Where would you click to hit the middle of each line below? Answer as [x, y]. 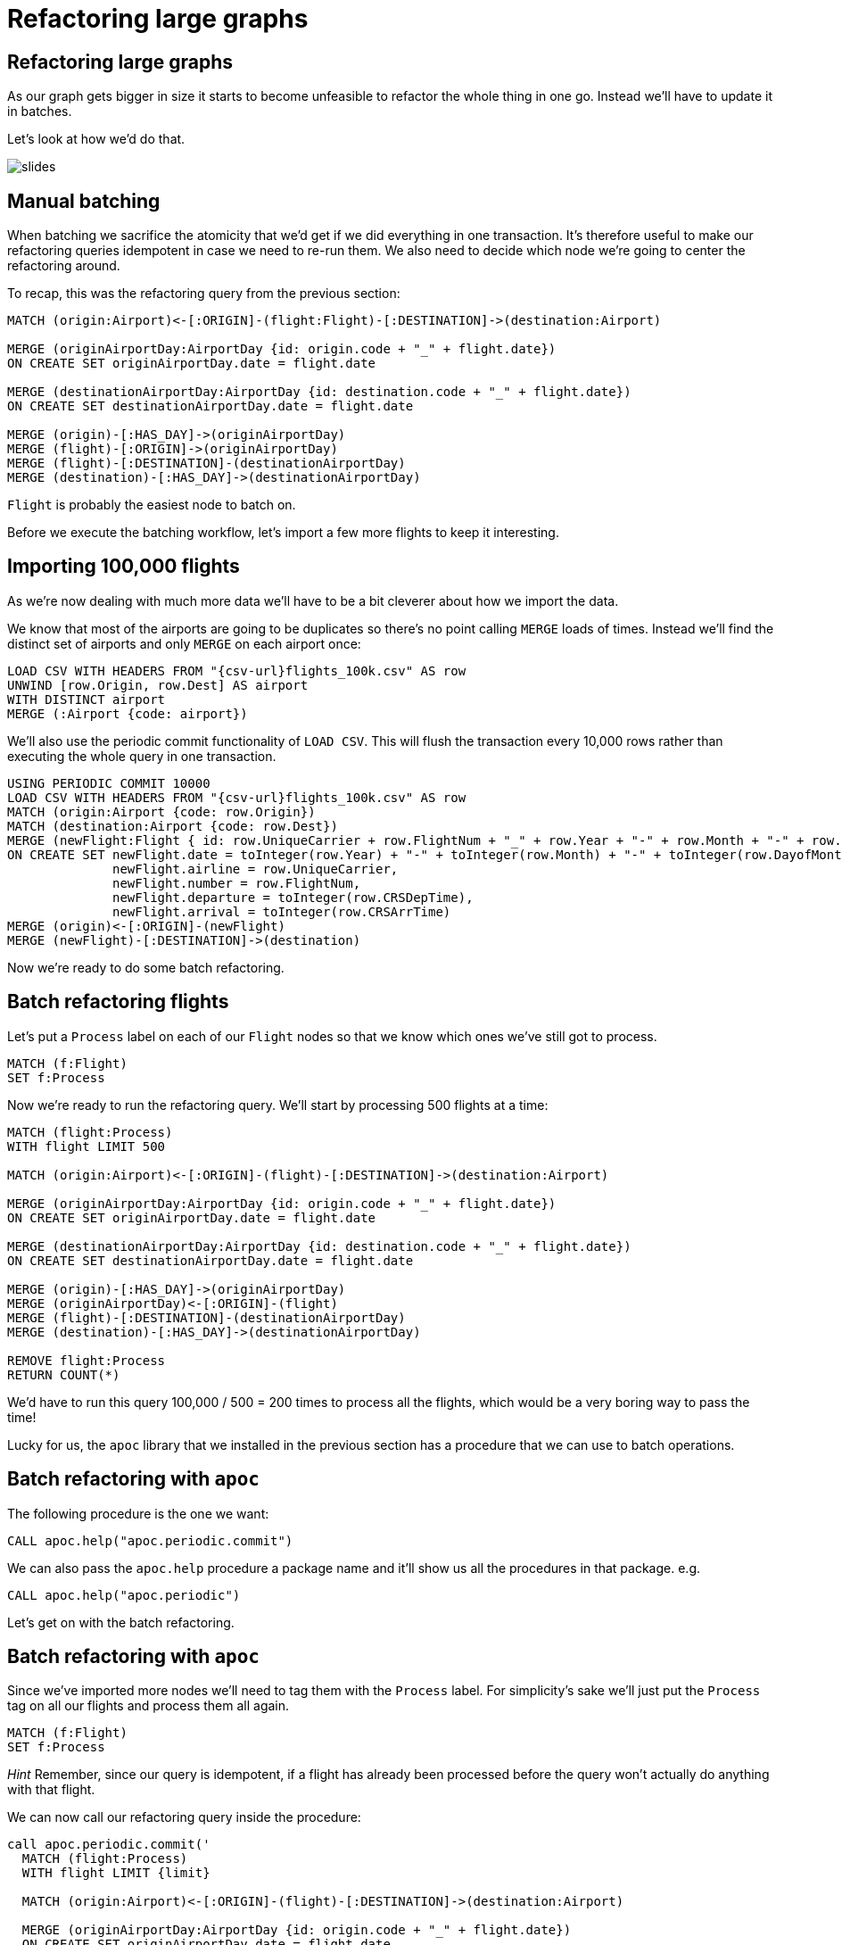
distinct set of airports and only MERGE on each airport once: [184, 643]
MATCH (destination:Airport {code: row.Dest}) [173, 826]
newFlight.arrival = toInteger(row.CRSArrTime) [282, 911]
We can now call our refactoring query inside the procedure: [184, 1817]
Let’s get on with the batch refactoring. [121, 1622]
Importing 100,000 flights [124, 567]
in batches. [40, 112]
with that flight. [51, 1790]
